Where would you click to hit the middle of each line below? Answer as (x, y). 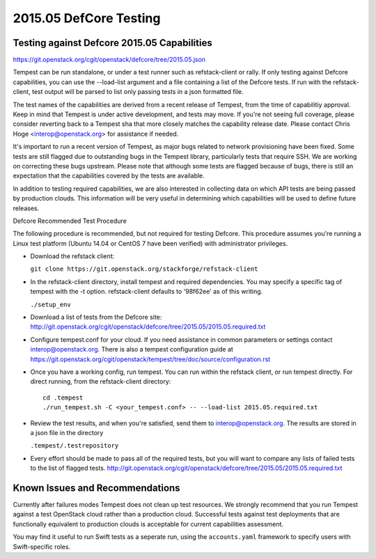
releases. (26, 208)
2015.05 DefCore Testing (87, 18)
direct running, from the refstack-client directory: (101, 381)
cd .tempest (63, 397)
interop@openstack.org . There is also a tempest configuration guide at (132, 349)
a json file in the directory (67, 432)
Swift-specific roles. (42, 546)
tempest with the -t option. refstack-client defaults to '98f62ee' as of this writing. (147, 292)
